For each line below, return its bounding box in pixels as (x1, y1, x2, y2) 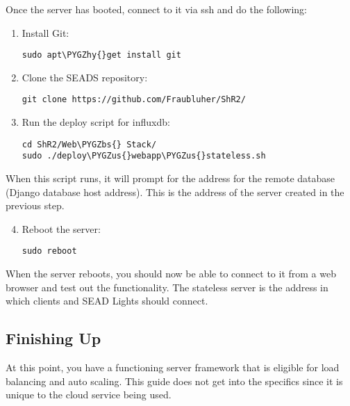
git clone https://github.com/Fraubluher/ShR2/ (22, 95, 246, 105)
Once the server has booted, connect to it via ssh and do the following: (6, 2, 307, 16)
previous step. (6, 198, 65, 213)
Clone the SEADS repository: (22, 70, 148, 84)
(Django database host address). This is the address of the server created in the (6, 184, 344, 199)
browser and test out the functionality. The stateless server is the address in (6, 279, 328, 294)
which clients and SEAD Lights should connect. (6, 293, 208, 308)
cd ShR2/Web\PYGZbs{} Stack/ (22, 139, 157, 149)
